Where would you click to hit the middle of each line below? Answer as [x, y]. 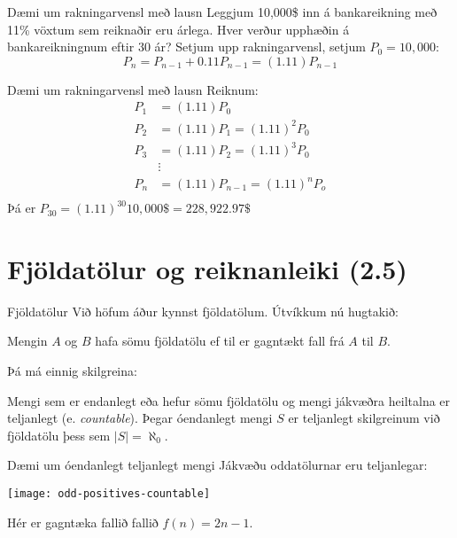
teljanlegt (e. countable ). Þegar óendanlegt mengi [140, 418]
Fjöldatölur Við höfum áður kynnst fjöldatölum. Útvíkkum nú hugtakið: [203, 311]
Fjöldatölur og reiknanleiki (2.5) [207, 268]
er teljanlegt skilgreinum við [364, 418]
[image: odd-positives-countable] [109, 493]
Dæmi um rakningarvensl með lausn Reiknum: [133, 89]
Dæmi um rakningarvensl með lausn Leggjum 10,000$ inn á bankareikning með [222, 12]
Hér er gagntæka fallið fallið [83, 522]
